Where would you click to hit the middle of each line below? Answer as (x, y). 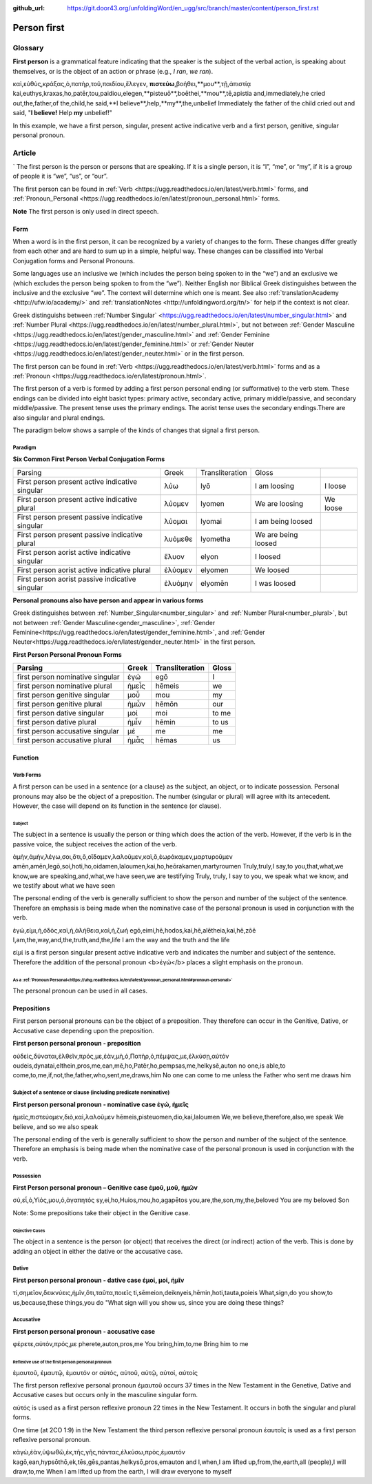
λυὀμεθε (178, 539)
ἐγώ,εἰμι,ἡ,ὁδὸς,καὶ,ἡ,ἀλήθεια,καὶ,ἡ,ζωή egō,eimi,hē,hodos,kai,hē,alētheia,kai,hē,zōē (134, 930)
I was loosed (276, 583)
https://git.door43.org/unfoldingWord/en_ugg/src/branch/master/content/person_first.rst (193, 8)
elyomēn (215, 583)
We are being (277, 534)
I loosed (268, 556)
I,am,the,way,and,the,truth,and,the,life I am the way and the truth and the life (121, 940)
